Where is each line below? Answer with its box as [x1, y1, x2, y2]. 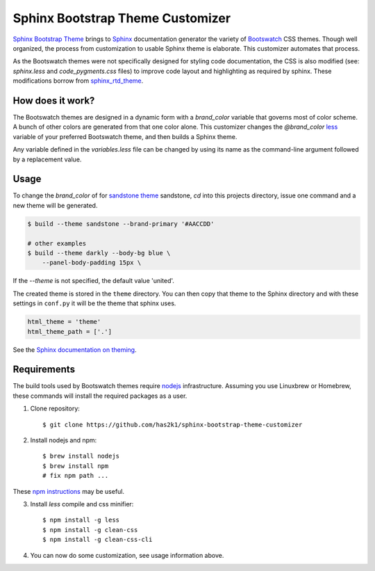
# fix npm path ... [42, 472, 109, 480]
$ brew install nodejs [42, 452, 120, 460]
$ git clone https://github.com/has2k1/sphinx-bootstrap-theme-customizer [42, 421, 303, 428]
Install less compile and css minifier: [30, 499, 134, 508]
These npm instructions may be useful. [12, 487, 125, 495]
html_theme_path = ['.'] [27, 328, 112, 335]
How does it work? [12, 95, 95, 106]
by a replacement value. [12, 155, 82, 163]
